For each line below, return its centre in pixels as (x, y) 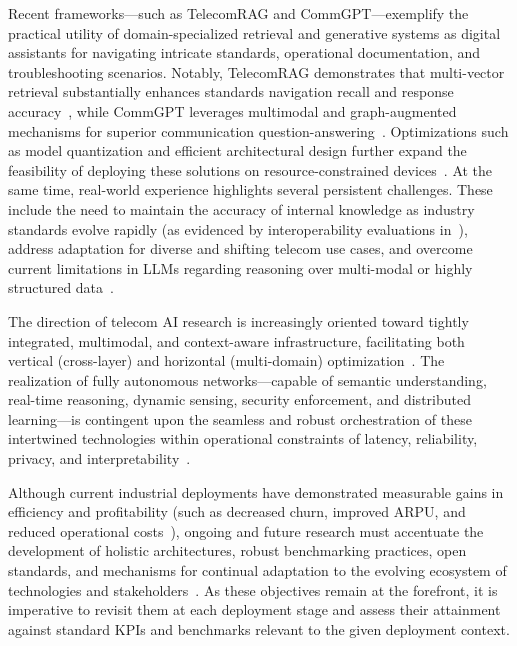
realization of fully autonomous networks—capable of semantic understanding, (247, 379)
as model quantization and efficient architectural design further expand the (237, 150)
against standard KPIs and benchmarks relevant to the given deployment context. (259, 628)
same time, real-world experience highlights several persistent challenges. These (250, 189)
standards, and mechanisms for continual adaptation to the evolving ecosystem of (257, 570)
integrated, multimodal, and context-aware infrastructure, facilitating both (236, 340)
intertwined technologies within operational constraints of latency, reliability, (243, 438)
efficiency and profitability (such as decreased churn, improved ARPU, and (237, 511)
